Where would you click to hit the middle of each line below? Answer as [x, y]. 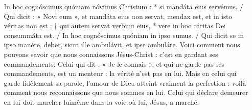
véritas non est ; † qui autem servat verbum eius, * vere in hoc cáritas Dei [115, 26]
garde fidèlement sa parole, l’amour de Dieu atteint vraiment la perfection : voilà [125, 82]
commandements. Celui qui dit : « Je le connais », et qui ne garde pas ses [114, 64]
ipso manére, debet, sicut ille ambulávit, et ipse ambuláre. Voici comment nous [122, 45]
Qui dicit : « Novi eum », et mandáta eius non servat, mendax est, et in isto [118, 16]
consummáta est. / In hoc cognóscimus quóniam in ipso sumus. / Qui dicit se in [124, 35]
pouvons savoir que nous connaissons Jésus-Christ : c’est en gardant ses [111, 54]
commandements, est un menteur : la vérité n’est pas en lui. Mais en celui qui [120, 73]
